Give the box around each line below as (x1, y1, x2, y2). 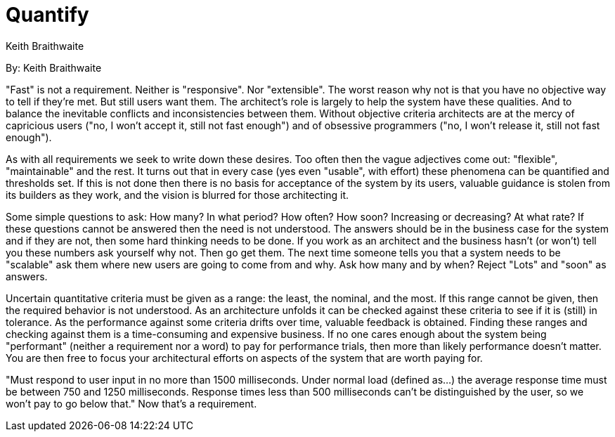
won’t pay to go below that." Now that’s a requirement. (6, 397, 257, 410)
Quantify (6, 3, 89, 27)
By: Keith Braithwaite (6, 61, 102, 74)
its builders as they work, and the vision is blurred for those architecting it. (6, 188, 349, 201)
